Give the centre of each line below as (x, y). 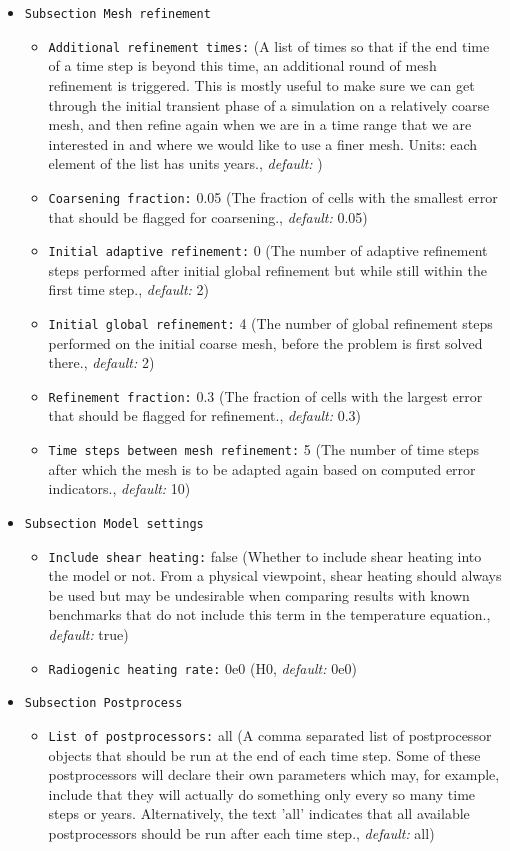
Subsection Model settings (114, 523)
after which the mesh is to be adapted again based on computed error (262, 468)
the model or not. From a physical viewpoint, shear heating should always (275, 575)
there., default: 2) (101, 362)
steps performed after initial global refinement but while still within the (267, 269)
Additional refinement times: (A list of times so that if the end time (269, 45)
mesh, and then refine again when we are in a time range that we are (260, 124)
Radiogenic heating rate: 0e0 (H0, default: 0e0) (202, 667)
